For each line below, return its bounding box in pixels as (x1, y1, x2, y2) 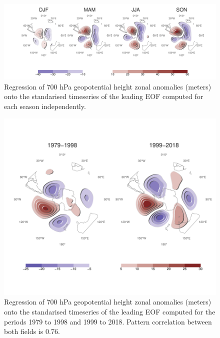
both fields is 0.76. (4, 326, 60, 336)
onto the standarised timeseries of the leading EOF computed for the (4, 306, 215, 317)
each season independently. (4, 100, 86, 111)
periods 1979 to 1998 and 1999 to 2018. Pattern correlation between (4, 316, 212, 326)
